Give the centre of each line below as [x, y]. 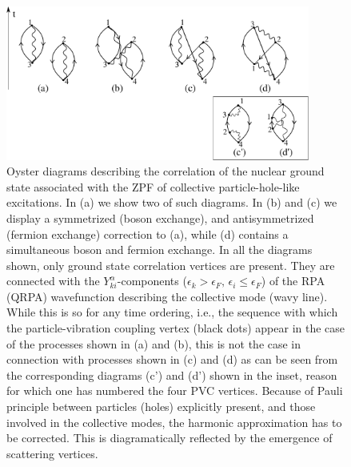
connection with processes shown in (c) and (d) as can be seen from [172, 359]
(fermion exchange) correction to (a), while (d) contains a [148, 233]
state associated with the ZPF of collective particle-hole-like [153, 186]
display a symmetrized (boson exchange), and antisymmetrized [160, 217]
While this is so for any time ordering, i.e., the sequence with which [172, 312]
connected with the [53, 281]
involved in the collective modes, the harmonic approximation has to [174, 422]
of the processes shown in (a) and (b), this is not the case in [154, 343]
